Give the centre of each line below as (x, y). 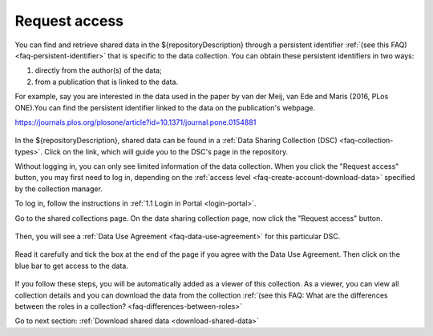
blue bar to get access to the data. (71, 266)
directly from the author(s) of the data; (98, 70)
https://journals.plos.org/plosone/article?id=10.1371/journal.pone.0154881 (136, 122)
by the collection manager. (59, 189)
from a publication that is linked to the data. (107, 82)
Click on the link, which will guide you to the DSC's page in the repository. (166, 151)
